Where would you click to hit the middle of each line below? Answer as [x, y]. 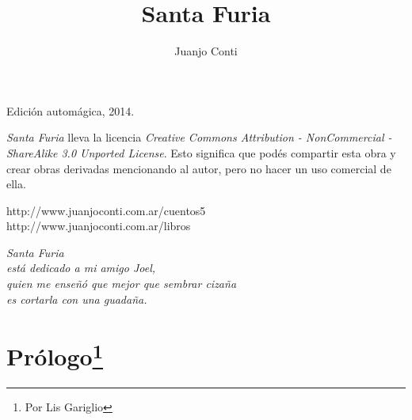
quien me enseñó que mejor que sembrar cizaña [122, 284]
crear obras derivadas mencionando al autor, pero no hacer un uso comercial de [199, 168]
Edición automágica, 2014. [71, 110]
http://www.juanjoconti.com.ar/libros [99, 226]
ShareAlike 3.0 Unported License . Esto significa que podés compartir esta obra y [201, 152]
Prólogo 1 [55, 355]
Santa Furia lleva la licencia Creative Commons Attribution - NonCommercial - [199, 137]
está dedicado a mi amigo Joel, [81, 268]
